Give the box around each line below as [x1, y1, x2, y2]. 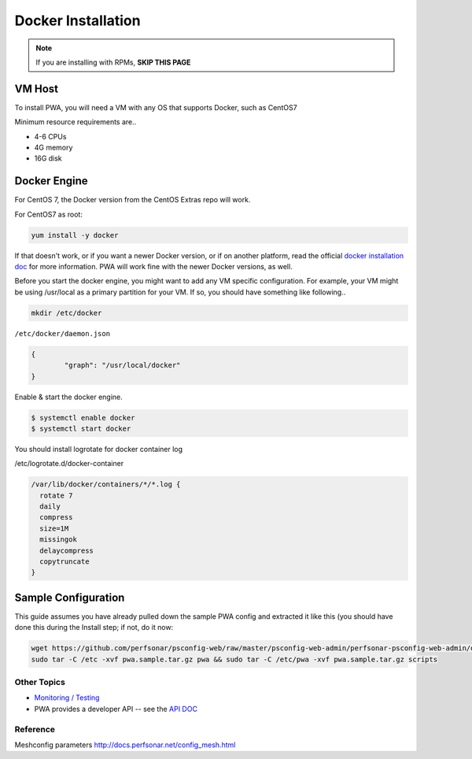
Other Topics [14, 677, 66, 688]
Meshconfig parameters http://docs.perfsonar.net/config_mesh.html [14, 740, 236, 750]
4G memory [34, 143, 73, 153]
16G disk [34, 154, 62, 163]
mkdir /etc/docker [31, 308, 102, 317]
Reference [14, 724, 55, 735]
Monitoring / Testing [34, 693, 100, 702]
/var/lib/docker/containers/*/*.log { [31, 480, 181, 489]
